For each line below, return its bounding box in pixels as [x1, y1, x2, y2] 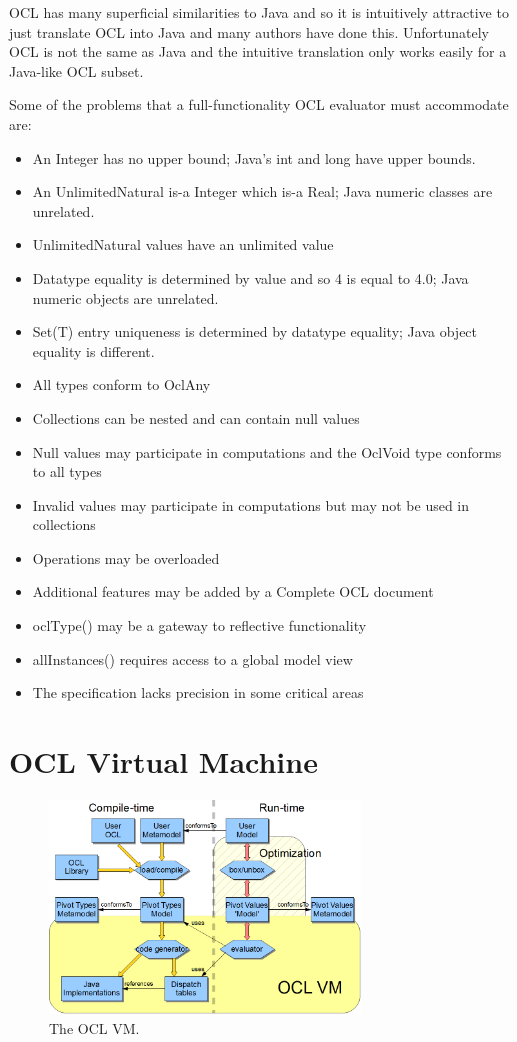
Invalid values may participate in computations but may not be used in [32, 494, 470, 515]
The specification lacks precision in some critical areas [32, 682, 364, 703]
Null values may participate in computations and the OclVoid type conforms [32, 441, 502, 462]
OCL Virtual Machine [9, 741, 318, 782]
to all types [32, 461, 102, 482]
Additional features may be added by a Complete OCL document [32, 581, 434, 602]
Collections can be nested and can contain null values [32, 407, 360, 428]
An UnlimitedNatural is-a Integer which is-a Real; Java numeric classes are [32, 181, 493, 202]
